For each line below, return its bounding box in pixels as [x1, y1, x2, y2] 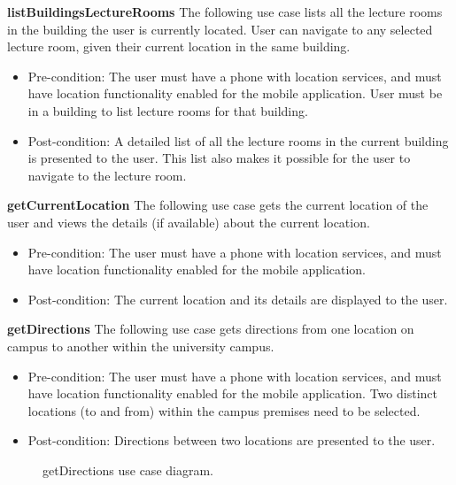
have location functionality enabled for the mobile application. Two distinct [27, 384, 437, 403]
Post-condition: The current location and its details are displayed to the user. [27, 289, 448, 308]
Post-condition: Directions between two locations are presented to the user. [27, 431, 436, 450]
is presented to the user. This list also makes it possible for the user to [27, 149, 411, 167]
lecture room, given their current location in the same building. [7, 37, 351, 56]
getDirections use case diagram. [43, 460, 213, 479]
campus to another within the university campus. [7, 336, 274, 355]
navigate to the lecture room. [27, 166, 187, 184]
